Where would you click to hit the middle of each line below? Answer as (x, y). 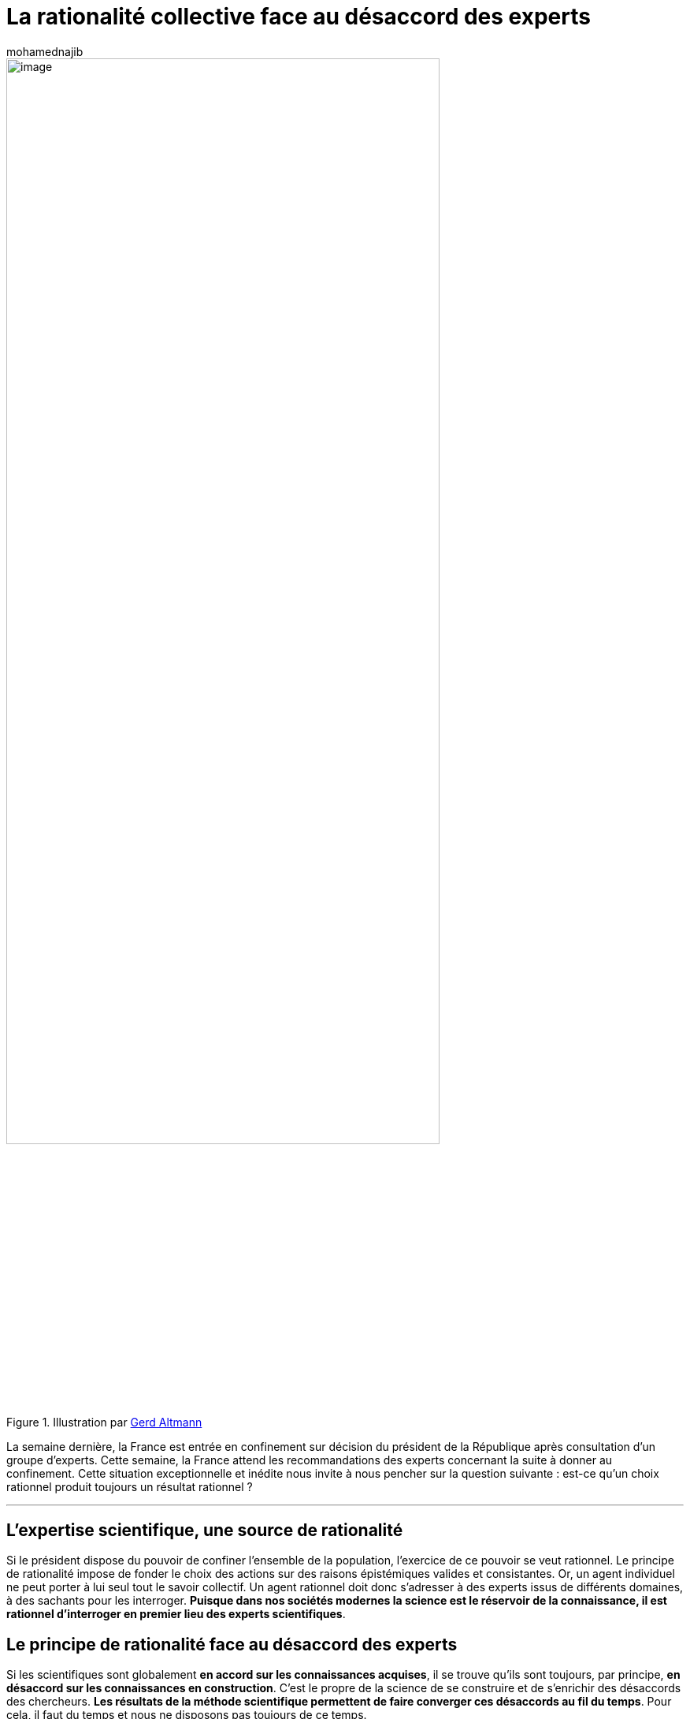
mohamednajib (45, 51)
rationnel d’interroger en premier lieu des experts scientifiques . (176, 1614)
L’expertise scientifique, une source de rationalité (205, 1530)
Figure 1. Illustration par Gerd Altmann (104, 1423)
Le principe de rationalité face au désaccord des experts (232, 1644)
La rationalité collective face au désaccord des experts (299, 17)
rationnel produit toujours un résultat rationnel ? (130, 1487)
